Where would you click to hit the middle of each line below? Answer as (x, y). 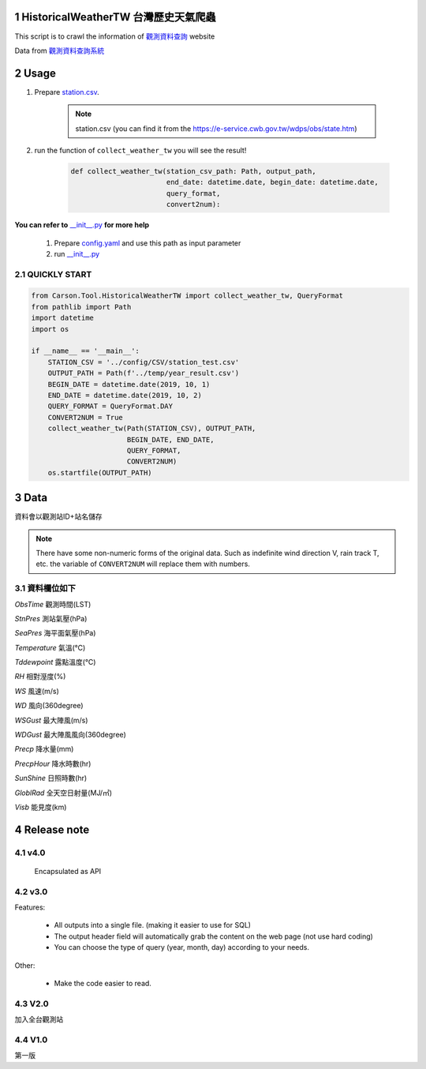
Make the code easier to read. (103, 984)
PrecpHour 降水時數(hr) (53, 763)
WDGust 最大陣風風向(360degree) (70, 735)
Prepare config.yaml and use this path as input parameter (148, 243)
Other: (25, 965)
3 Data (31, 498)
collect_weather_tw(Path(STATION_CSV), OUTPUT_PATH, (152, 429)
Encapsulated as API (68, 871)
